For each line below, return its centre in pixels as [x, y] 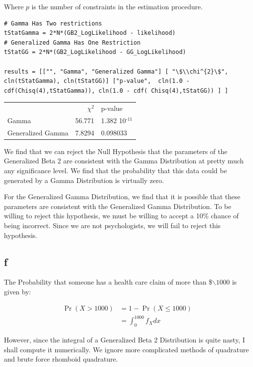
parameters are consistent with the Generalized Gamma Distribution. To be [118, 206]
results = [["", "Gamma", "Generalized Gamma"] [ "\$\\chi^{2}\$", [116, 71]
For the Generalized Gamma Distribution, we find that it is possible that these [122, 197]
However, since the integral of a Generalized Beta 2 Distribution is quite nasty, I [125, 339]
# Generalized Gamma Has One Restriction [72, 42]
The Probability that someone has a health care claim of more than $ [108, 282]
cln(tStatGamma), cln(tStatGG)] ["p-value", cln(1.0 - [97, 81]
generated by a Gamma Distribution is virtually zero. [84, 180]
